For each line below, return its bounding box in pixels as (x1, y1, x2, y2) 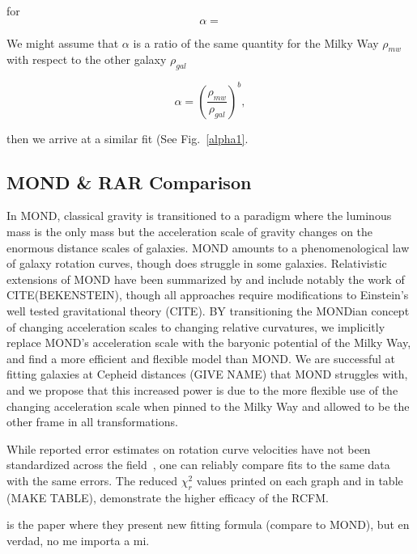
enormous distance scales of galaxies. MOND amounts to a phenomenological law (6, 239, 410, 256)
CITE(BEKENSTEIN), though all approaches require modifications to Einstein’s (6, 286, 409, 303)
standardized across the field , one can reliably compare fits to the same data (6, 456, 390, 473)
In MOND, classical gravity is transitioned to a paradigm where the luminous (6, 207, 392, 224)
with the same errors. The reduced (6, 472, 178, 488)
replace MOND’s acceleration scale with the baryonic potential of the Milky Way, (6, 334, 411, 351)
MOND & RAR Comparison (6, 169, 252, 194)
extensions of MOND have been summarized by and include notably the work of (6, 270, 405, 287)
